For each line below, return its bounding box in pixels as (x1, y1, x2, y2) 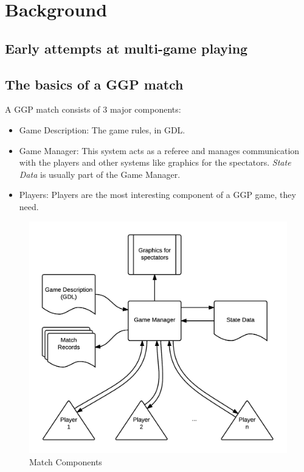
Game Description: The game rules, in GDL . (19, 123, 185, 136)
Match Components (29, 455, 102, 468)
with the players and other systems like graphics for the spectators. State (19, 156, 291, 169)
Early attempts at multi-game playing (5, 38, 248, 57)
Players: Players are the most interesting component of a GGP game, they (19, 188, 296, 201)
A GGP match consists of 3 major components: (5, 103, 181, 116)
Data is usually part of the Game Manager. (19, 167, 181, 180)
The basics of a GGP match (5, 74, 184, 93)
